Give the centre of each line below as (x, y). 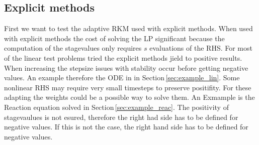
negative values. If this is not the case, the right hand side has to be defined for (126, 127)
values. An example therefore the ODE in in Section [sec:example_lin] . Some (122, 78)
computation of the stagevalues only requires (73, 48)
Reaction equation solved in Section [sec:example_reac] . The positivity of (116, 107)
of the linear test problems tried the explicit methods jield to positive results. (123, 57)
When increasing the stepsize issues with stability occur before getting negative (126, 67)
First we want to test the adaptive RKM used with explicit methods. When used (128, 28)
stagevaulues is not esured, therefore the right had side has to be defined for (121, 117)
